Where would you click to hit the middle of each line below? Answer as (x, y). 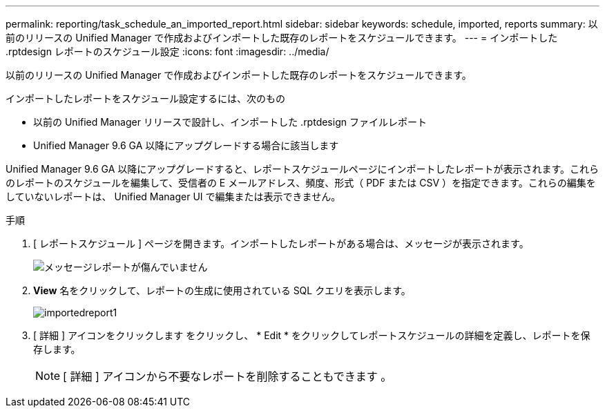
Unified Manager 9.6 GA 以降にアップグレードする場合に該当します (186, 145)
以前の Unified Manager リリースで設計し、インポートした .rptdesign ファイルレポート (230, 122)
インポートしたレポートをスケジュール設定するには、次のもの (146, 98)
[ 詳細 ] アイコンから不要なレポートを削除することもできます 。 (228, 376)
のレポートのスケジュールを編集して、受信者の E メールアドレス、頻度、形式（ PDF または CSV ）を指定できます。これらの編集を (301, 183)
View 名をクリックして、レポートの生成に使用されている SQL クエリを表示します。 (222, 290)
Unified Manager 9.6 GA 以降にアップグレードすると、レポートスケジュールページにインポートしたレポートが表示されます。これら (302, 169)
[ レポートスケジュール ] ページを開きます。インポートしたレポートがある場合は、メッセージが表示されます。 (281, 243)
